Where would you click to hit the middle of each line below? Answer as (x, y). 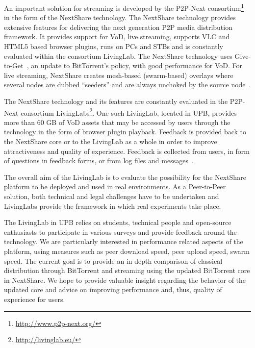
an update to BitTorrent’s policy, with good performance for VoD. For (137, 65)
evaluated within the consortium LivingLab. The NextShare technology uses (118, 56)
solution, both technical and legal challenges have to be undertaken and (112, 196)
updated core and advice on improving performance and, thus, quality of (113, 289)
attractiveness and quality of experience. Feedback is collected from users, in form (127, 151)
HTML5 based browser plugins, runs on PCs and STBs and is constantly (114, 46)
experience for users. (35, 299)
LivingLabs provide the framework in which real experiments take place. (113, 206)
